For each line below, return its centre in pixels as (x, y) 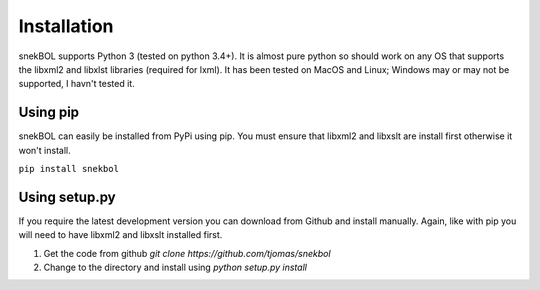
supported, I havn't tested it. (76, 84)
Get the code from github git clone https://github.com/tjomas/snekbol (187, 253)
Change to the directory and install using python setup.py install (175, 267)
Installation (66, 26)
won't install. (44, 150)
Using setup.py (67, 196)
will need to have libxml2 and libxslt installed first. (120, 235)
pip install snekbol (69, 169)
